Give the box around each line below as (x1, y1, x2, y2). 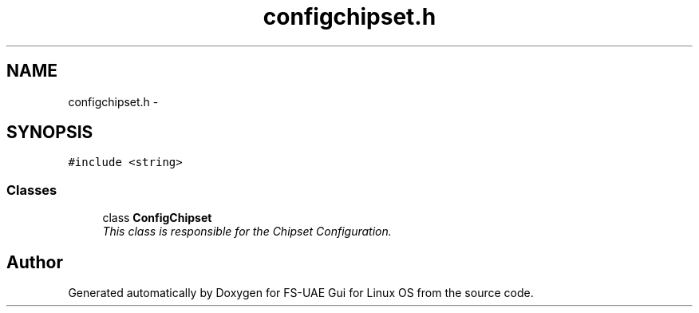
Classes (6, 181, 57, 198)
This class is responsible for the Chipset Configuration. (102, 224, 392, 239)
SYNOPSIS (6, 122, 93, 143)
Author (6, 252, 63, 272)
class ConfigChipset (102, 211, 212, 225)
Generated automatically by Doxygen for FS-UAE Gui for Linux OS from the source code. (68, 286, 534, 300)
